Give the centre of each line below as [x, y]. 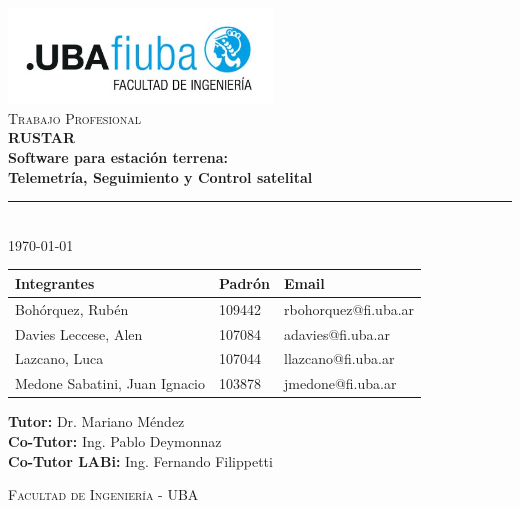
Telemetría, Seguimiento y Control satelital [160, 176]
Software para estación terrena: [118, 157]
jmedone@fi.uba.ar [340, 383]
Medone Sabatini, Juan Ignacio [110, 383]
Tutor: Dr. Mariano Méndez [96, 421]
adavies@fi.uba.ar [336, 333]
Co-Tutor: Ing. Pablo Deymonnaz [115, 441]
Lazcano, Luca [59, 358]
